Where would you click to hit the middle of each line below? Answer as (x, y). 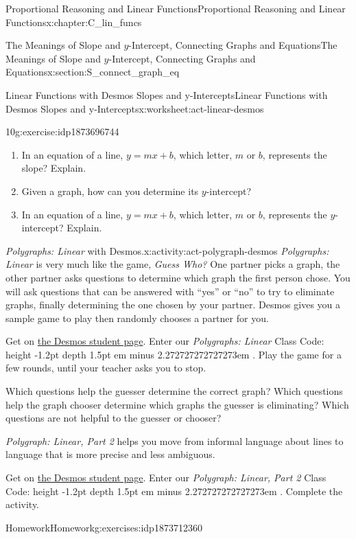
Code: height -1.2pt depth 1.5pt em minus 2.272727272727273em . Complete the (174, 491)
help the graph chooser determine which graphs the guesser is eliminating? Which (177, 404)
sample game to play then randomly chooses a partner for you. (137, 318)
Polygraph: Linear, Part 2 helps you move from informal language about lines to (175, 440)
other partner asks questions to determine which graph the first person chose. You (178, 277)
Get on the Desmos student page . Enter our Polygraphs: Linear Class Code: (165, 341)
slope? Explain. (54, 168)
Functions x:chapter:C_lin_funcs (74, 22)
